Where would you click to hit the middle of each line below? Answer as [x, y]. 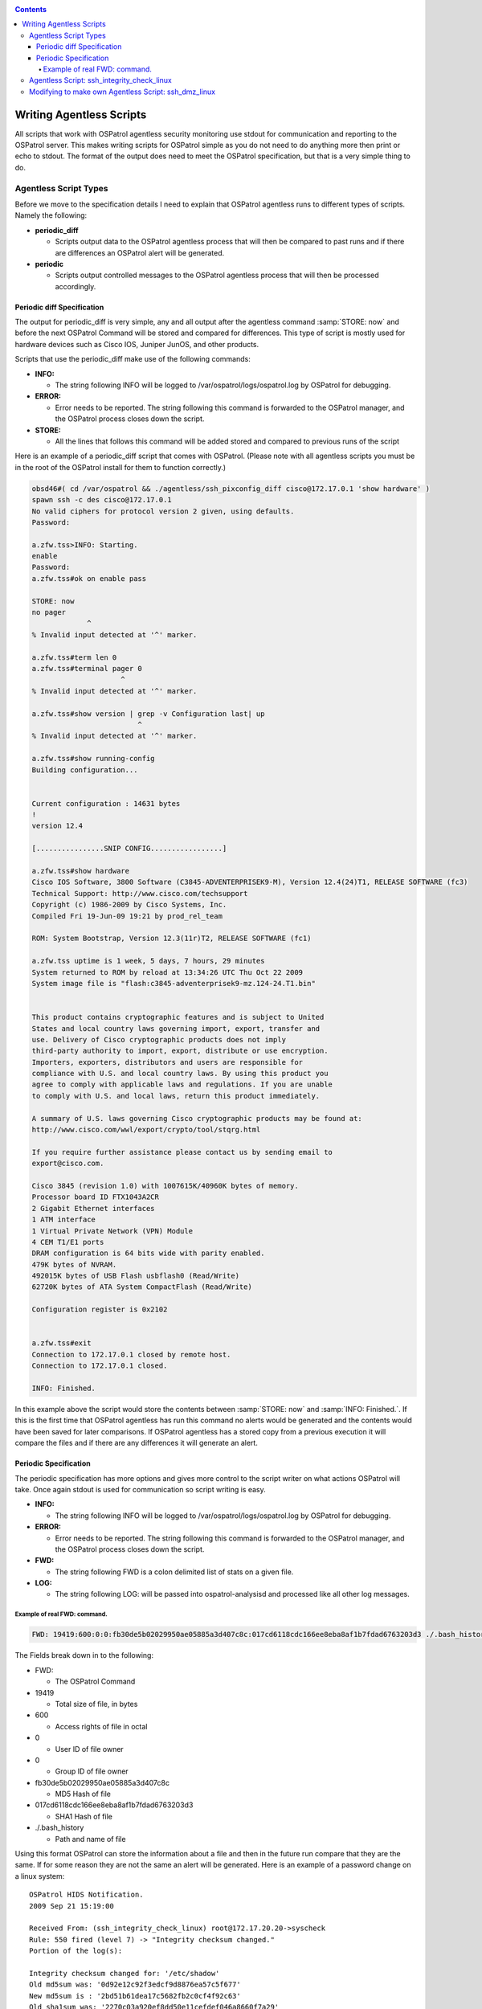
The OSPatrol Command [95, 1682]
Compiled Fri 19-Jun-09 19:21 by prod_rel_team [127, 916]
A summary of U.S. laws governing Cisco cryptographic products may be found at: [197, 1118]
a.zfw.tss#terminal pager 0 [87, 668]
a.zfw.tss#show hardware [81, 871]
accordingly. [76, 286]
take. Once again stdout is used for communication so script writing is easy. [141, 1489]
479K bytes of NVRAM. [74, 1264]
